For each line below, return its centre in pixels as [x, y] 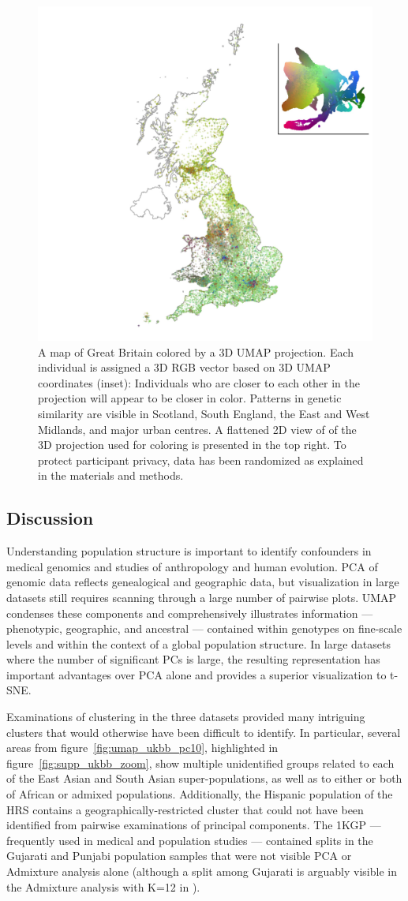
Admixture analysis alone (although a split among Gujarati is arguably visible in [202, 871]
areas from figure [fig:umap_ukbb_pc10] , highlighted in [142, 748]
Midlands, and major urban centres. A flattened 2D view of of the [197, 429]
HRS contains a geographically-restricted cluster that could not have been [185, 809]
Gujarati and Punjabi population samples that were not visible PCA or [179, 856]
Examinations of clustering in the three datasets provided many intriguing [186, 717]
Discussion [50, 518]
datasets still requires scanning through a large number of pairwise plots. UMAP [202, 597]
